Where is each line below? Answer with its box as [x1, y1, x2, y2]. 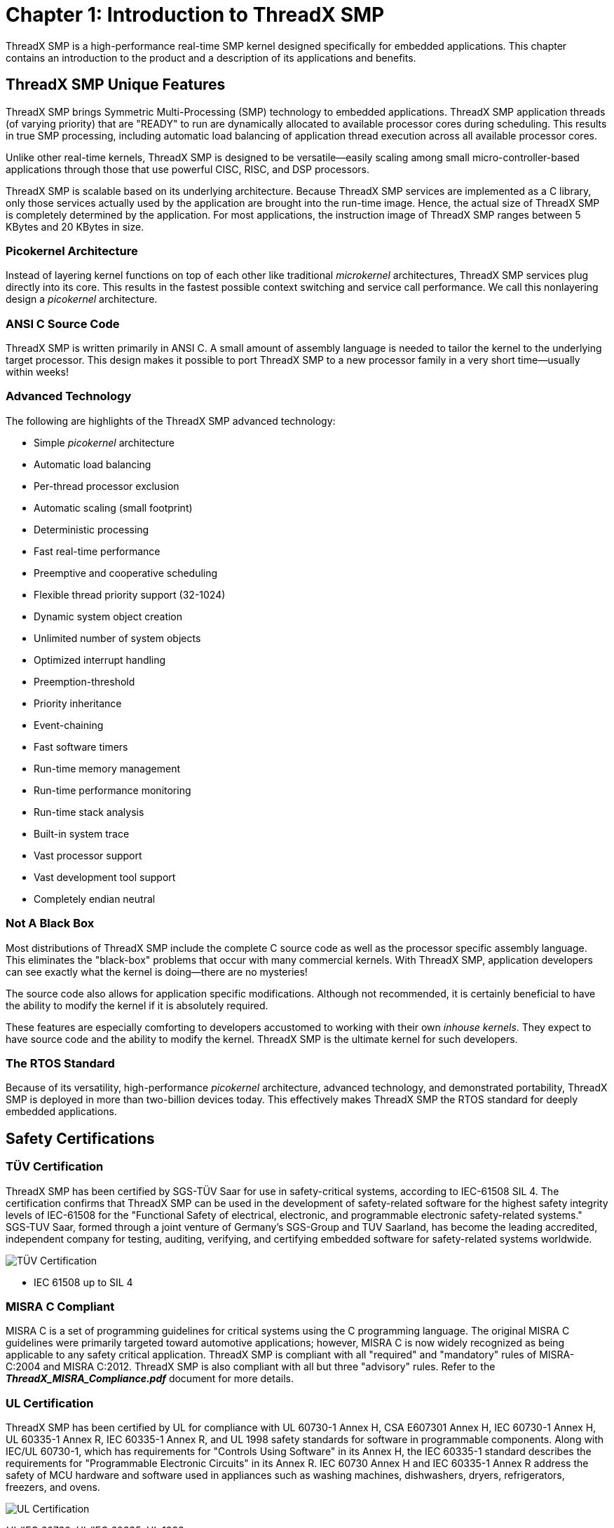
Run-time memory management [34, 762, 180, 775]
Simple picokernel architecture [34, 436, 175, 449]
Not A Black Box [6, 916, 95, 931]
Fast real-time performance [34, 545, 161, 557]
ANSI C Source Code [6, 316, 120, 331]
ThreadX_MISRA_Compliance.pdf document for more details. [6, 1372, 294, 1385]
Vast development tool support [34, 871, 176, 883]
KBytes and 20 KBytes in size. [6, 220, 144, 233]
